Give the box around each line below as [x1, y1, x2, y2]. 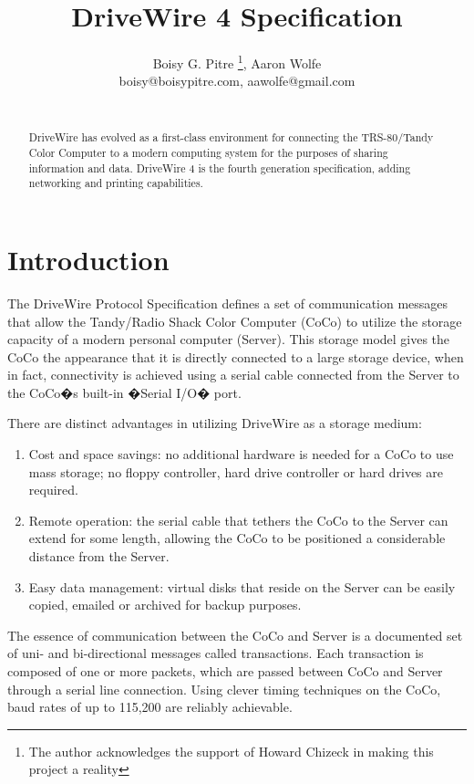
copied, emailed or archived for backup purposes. [28, 595, 302, 614]
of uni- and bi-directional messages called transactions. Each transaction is [7, 643, 424, 663]
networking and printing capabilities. [28, 175, 203, 191]
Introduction [7, 240, 170, 277]
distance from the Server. [28, 547, 170, 566]
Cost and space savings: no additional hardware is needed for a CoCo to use [28, 444, 454, 464]
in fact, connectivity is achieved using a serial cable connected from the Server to [7, 365, 459, 384]
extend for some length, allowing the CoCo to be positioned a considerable [28, 528, 446, 548]
